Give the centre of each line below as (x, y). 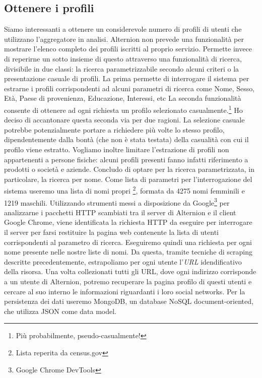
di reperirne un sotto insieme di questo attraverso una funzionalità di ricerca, (123, 58)
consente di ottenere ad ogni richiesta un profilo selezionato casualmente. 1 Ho (123, 109)
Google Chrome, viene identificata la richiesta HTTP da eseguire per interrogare (128, 222)
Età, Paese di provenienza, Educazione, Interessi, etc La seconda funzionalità (123, 98)
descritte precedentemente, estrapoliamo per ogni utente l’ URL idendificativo (123, 261)
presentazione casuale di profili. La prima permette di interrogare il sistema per (127, 78)
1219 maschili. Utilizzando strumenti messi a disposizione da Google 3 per (117, 202)
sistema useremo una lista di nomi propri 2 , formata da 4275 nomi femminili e (124, 190)
